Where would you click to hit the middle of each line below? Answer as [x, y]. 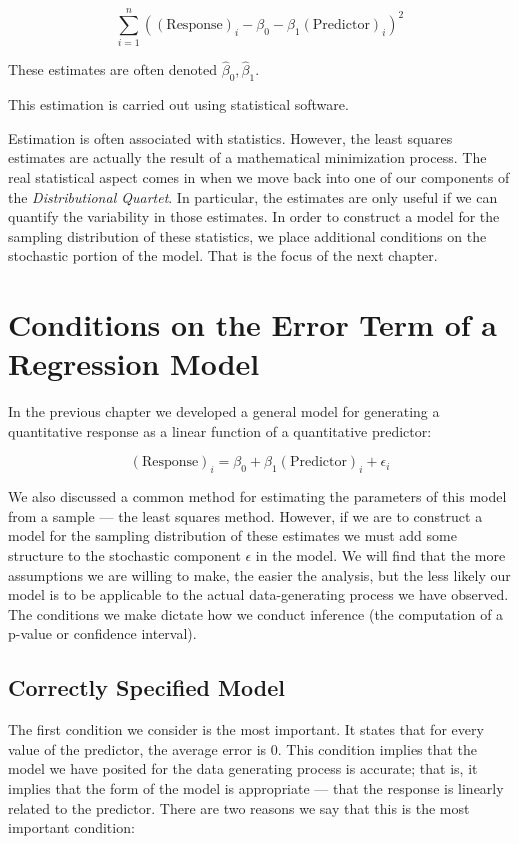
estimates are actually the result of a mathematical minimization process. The [247, 157]
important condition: [71, 827]
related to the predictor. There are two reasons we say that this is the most [239, 807]
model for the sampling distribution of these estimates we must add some [232, 535]
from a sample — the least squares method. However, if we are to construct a [245, 515]
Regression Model [134, 363]
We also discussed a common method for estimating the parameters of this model [257, 496]
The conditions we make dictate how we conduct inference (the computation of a [256, 613]
